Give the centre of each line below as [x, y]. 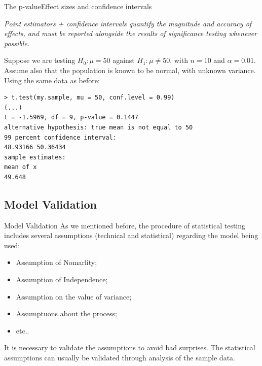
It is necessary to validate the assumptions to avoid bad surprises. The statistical [130, 347]
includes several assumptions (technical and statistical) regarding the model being [131, 235]
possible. [17, 43]
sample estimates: [35, 157]
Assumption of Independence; [62, 279]
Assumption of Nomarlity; [57, 262]
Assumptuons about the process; [66, 313]
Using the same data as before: [52, 80]
